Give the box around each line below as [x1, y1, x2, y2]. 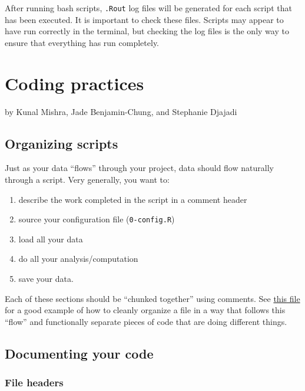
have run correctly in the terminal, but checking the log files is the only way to [5, 25, 289, 37]
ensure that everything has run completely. [5, 36, 160, 48]
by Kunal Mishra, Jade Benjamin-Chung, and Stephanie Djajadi [5, 105, 237, 117]
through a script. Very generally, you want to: [5, 173, 170, 185]
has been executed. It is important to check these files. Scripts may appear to [5, 13, 284, 25]
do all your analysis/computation [18, 252, 138, 265]
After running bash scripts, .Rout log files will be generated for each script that [5, 2, 292, 14]
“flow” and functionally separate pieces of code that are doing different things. [5, 315, 287, 327]
